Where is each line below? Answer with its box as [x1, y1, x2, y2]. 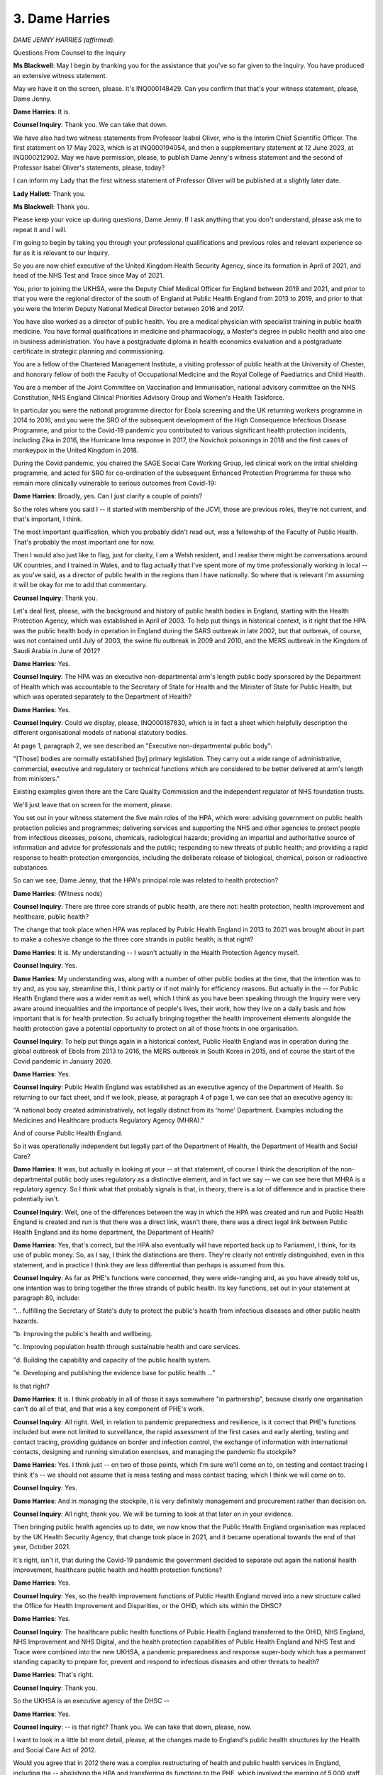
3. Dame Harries [13, 11, 111, 26]
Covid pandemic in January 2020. [13, 1056, 113, 1065]
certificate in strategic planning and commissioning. [13, 347, 165, 356]
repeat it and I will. [13, 225, 67, 234]
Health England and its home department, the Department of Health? [13, 1228, 214, 1236]
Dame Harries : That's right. [13, 1671, 94, 1679]
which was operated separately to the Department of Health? [13, 692, 192, 701]
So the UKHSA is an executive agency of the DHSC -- [13, 1697, 170, 1705]
